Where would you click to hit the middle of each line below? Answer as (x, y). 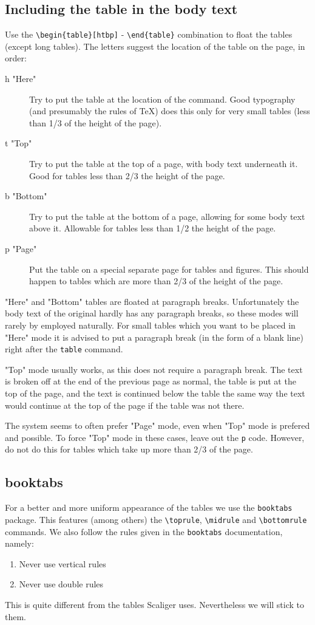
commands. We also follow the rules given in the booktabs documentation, (144, 531)
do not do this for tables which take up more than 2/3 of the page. (129, 449)
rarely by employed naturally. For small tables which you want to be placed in (150, 325)
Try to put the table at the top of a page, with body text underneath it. (164, 164)
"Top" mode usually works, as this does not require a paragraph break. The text (154, 369)
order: (16, 58)
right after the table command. (64, 349)
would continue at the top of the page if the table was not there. (125, 405)
